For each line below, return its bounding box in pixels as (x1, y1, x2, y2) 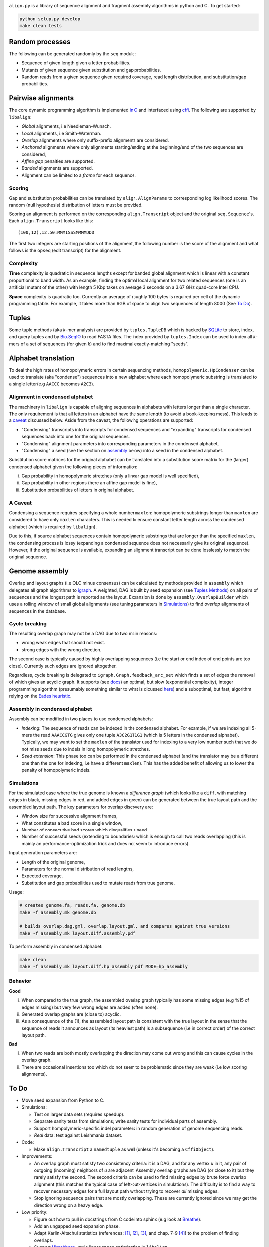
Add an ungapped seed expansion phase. (34, 1223, 120, 1229)
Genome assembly (9, 567, 69, 576)
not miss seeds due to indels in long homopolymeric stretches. (21, 746, 150, 752)
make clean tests (19, 23, 62, 29)
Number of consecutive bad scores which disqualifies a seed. (21, 827, 149, 833)
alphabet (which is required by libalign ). (9, 524, 97, 530)
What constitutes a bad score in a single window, (21, 820, 122, 826)
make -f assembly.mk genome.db (19, 909, 97, 915)
